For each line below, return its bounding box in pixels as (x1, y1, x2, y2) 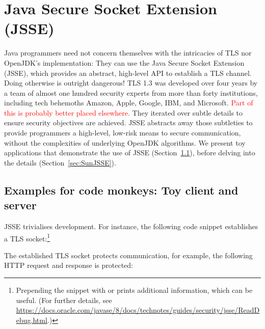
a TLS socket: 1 (4, 231, 50, 243)
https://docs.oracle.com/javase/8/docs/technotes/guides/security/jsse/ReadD (16, 305, 260, 315)
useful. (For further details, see (16, 294, 112, 305)
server (4, 197, 37, 213)
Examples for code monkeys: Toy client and (4, 182, 238, 198)
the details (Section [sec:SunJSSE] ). (4, 157, 116, 168)
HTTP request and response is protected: (4, 260, 133, 270)
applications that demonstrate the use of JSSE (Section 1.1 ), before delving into (4, 147, 255, 158)
